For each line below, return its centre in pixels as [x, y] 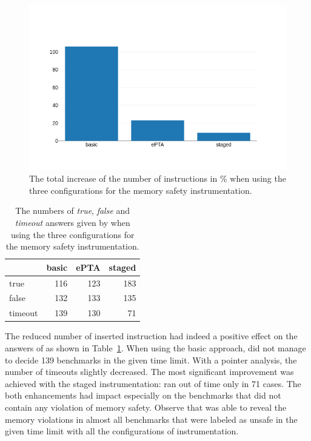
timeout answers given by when [72, 222]
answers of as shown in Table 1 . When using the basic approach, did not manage [155, 347]
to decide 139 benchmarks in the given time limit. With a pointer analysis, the [151, 360]
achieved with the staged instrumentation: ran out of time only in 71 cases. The [153, 383]
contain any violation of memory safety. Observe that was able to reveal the [146, 407]
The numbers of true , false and [73, 211]
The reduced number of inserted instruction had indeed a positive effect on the [151, 336]
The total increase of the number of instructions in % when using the [158, 178]
